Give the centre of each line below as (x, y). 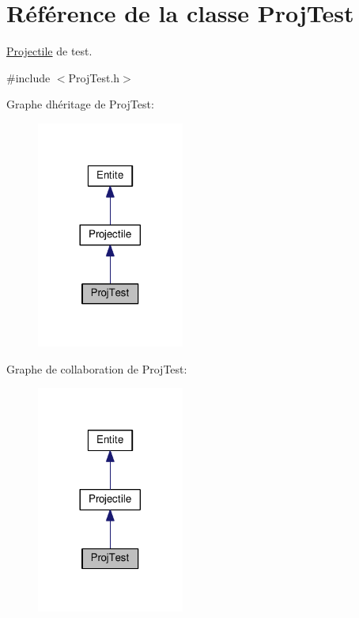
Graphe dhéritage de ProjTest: (80, 104)
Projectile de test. (49, 51)
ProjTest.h (94, 77)
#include (28, 77)
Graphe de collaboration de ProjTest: (97, 368)
